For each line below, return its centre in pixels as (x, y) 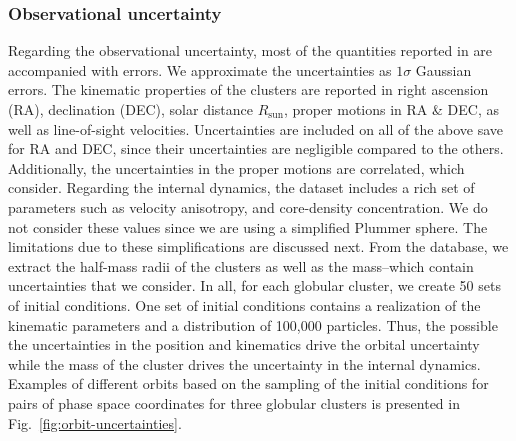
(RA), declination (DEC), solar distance (131, 109)
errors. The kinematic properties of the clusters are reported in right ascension (248, 89)
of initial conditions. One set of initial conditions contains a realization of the (244, 304)
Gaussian (443, 69)
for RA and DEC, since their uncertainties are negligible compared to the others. (256, 148)
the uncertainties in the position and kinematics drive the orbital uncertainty (244, 344)
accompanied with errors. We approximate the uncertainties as (200, 69)
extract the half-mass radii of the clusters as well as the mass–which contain (241, 265)
